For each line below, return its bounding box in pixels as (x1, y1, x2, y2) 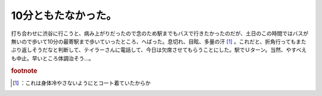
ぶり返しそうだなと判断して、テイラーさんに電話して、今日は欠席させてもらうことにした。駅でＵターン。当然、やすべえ (11, 47, 307, 54)
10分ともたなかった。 (11, 9, 117, 22)
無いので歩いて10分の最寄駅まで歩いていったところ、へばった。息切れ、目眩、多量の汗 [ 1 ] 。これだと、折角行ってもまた (11, 38, 306, 45)
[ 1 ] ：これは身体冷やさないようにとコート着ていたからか (13, 79, 151, 86)
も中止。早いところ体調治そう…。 (11, 54, 95, 62)
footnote (11, 66, 38, 75)
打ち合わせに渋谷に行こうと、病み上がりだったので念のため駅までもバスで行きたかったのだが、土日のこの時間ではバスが (11, 30, 309, 37)
